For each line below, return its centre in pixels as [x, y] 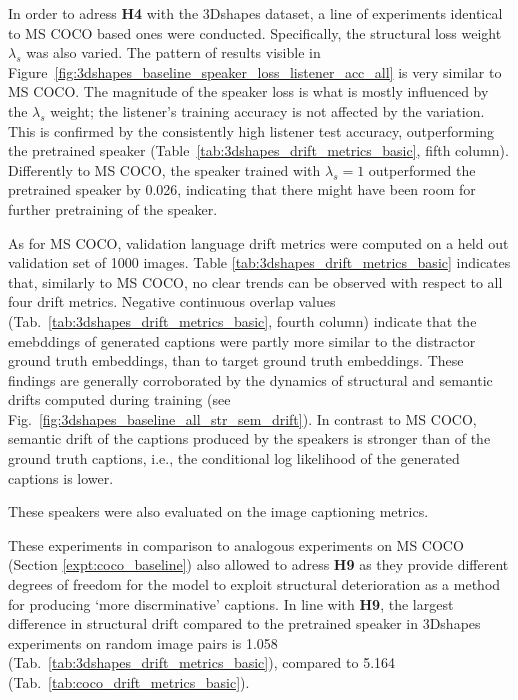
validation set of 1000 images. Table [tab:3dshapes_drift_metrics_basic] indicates [259, 262]
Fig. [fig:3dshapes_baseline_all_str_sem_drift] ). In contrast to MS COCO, [242, 418]
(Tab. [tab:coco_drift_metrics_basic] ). [129, 682]
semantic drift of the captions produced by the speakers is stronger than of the [249, 438]
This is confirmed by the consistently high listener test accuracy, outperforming [251, 130]
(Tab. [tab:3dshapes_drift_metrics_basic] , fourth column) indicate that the [242, 320]
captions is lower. [61, 477]
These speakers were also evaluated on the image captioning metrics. [218, 511]
